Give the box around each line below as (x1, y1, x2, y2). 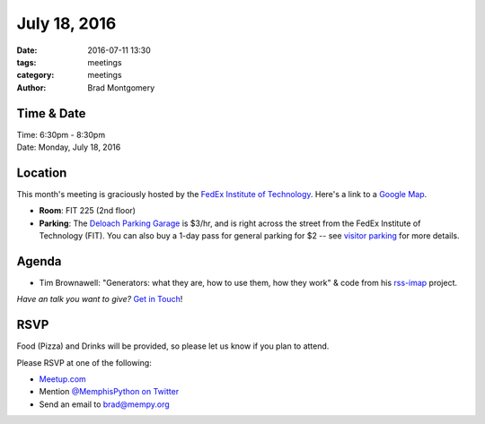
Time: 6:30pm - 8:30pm (16, 129, 106, 140)
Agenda (16, 254, 62, 269)
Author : (16, 82, 47, 93)
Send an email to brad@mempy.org (39, 399, 170, 410)
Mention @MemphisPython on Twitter (39, 386, 180, 397)
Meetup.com (39, 374, 87, 385)
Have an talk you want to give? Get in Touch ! (16, 294, 183, 305)
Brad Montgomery (87, 82, 155, 93)
